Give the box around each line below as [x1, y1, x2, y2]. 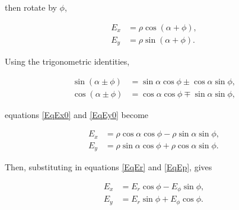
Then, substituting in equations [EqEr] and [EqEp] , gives [5, 161, 212, 173]
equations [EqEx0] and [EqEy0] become [5, 108, 149, 120]
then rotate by [5, 1, 57, 13]
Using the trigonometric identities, [5, 55, 130, 68]
